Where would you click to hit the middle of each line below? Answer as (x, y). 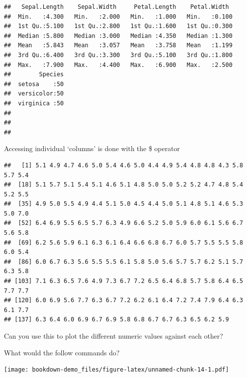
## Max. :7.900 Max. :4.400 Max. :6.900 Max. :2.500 (118, 65)
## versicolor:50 (34, 94)
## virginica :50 (34, 103)
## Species (34, 75)
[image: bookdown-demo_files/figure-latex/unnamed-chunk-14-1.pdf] (117, 370)
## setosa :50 (34, 84)
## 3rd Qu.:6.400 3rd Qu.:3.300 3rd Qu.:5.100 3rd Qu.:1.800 (118, 55)
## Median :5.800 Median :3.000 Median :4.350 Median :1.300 (118, 36)
